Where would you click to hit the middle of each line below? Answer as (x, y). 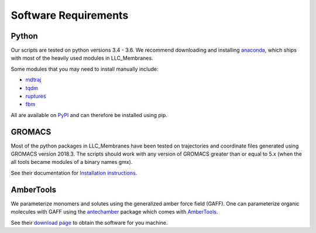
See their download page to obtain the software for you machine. (89, 222)
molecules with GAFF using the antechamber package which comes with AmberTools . (114, 212)
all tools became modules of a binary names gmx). (72, 162)
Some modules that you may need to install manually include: (85, 69)
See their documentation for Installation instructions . (74, 173)
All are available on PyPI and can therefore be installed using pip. (89, 115)
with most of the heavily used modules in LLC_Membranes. (82, 58)
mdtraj (33, 80)
